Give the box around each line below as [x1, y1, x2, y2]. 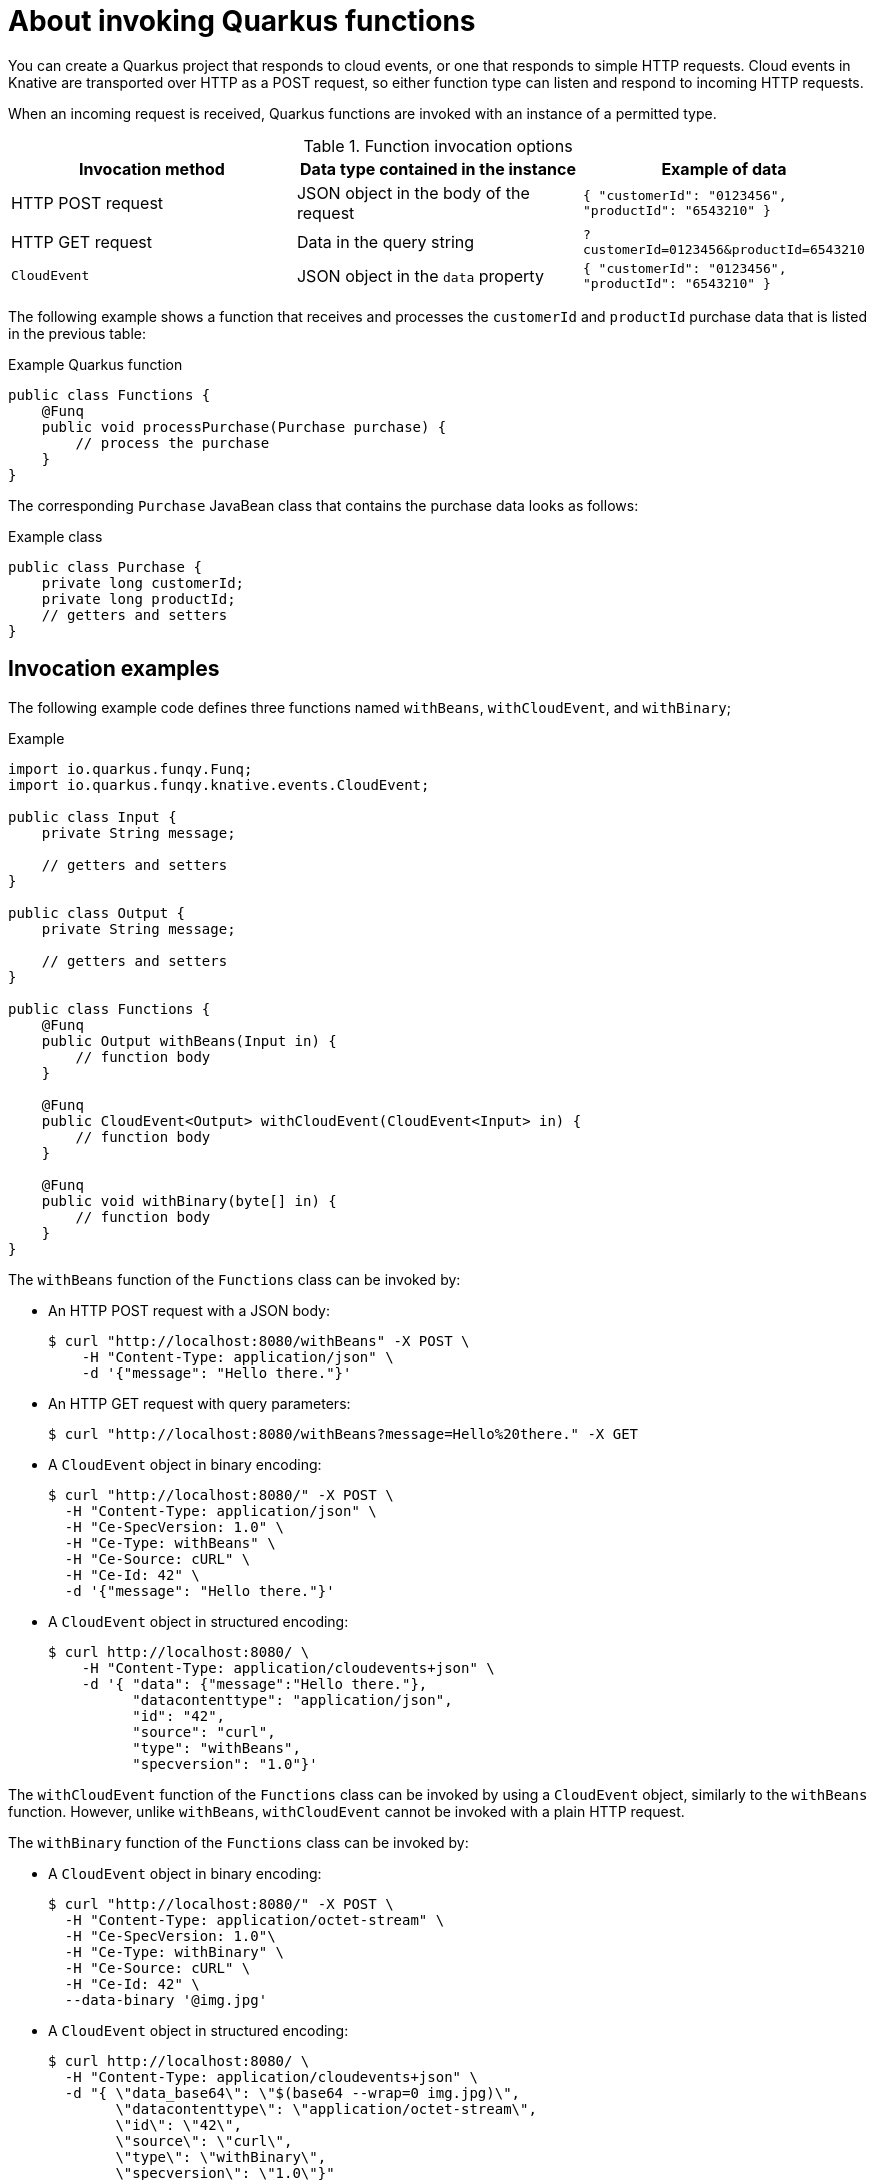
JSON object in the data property [296, 265, 544, 286]
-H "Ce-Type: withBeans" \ [64, 1534, 276, 1551]
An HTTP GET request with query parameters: [48, 1394, 351, 1412]
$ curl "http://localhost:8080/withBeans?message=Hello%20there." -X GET [48, 1425, 639, 1442]
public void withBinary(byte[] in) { [41, 1192, 337, 1209]
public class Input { [8, 808, 177, 825]
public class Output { [8, 904, 186, 921]
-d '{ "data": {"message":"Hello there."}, [81, 1675, 428, 1692]
